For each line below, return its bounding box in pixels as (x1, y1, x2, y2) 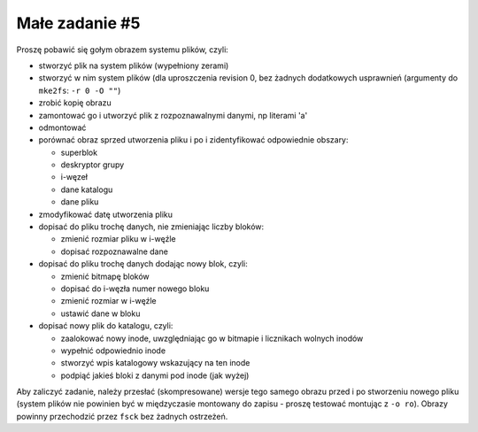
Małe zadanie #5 (16, 13, 141, 33)
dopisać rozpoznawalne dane (60, 246, 168, 257)
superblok (60, 147, 97, 158)
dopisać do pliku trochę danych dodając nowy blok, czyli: (38, 258, 248, 269)
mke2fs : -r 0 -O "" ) (38, 85, 121, 96)
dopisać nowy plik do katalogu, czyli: (38, 320, 173, 331)
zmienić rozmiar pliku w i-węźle (60, 234, 176, 244)
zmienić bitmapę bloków (60, 271, 150, 282)
